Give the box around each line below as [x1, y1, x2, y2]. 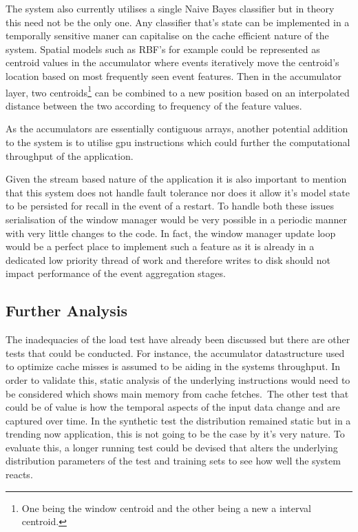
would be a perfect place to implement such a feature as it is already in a [6, 239, 315, 254]
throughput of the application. [6, 148, 134, 163]
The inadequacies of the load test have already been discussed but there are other [6, 332, 350, 347]
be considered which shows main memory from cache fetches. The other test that [6, 386, 349, 400]
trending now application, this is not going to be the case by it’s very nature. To [6, 427, 345, 441]
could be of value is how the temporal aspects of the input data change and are [6, 400, 340, 414]
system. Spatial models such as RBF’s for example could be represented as [6, 41, 320, 56]
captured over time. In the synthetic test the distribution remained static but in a [6, 413, 351, 427]
